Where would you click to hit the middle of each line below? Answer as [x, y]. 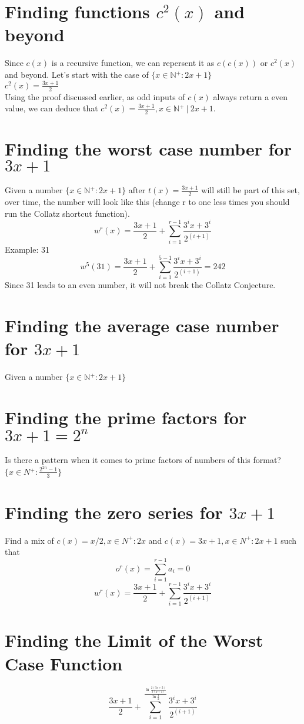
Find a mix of [29, 540]
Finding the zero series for [114, 512]
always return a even [250, 96]
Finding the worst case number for [148, 149]
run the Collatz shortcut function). [67, 213]
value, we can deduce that [51, 108]
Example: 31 [27, 249]
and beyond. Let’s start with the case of [77, 74]
